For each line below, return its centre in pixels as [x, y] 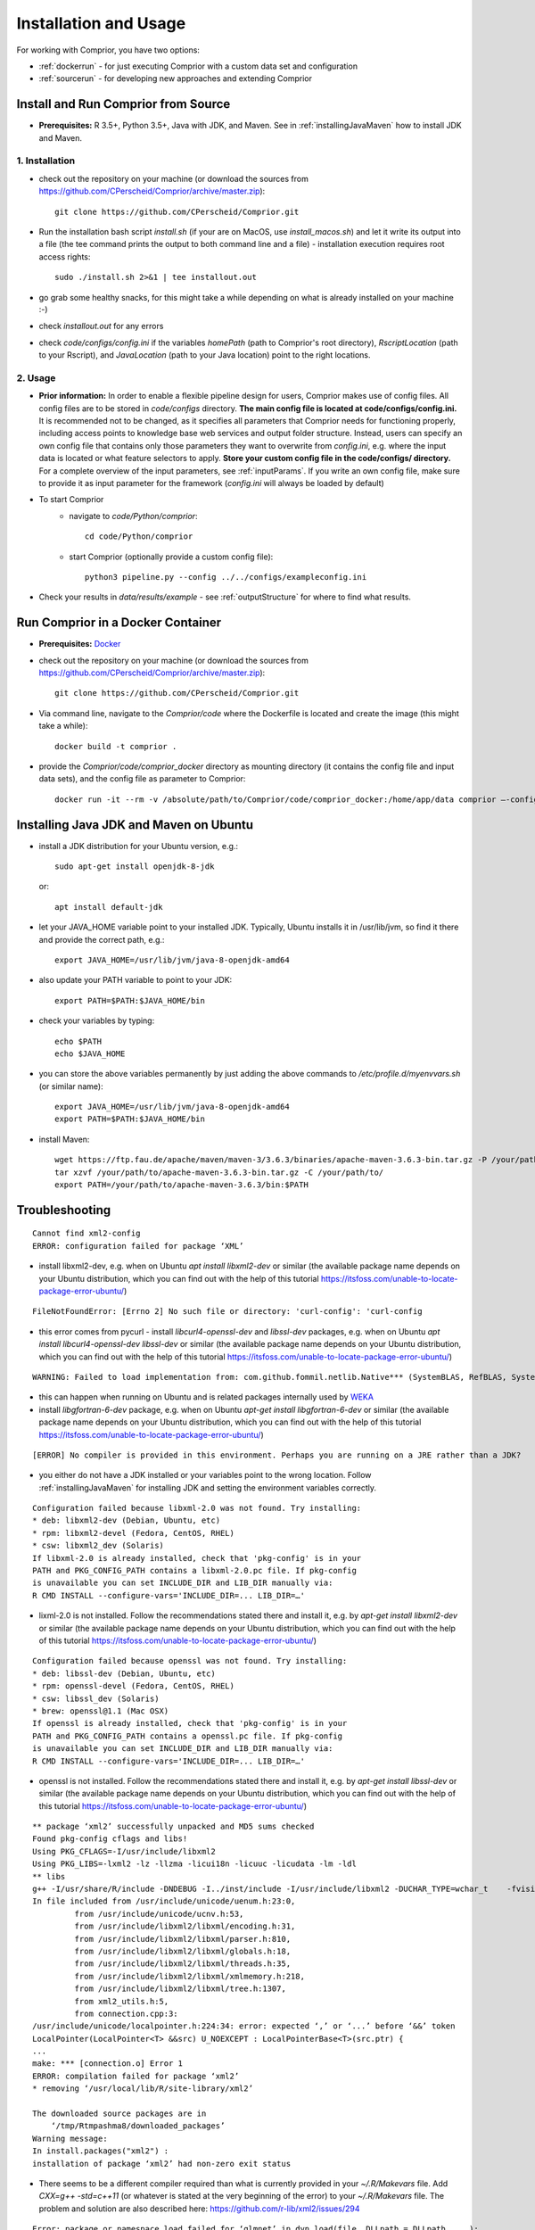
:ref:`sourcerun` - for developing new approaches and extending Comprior [175, 78]
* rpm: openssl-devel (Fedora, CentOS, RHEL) [134, 1686]
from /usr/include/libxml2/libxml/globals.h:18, [183, 1951]
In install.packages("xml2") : [101, 2151]
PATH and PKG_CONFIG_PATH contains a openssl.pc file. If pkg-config [188, 1736]
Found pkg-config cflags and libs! [110, 1839]
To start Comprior [71, 500]
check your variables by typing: [97, 1020]
